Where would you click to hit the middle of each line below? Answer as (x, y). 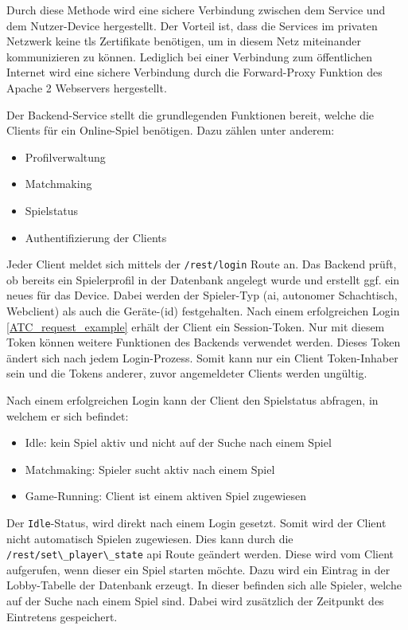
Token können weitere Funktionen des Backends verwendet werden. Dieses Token (204, 342)
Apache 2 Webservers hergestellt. (87, 87)
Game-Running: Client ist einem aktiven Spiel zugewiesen (165, 496)
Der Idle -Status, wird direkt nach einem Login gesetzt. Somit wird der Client (196, 522)
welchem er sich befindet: (68, 415)
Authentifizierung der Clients (96, 237)
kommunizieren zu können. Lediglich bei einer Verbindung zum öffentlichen (189, 56)
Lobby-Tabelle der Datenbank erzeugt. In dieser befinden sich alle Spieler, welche (204, 585)
